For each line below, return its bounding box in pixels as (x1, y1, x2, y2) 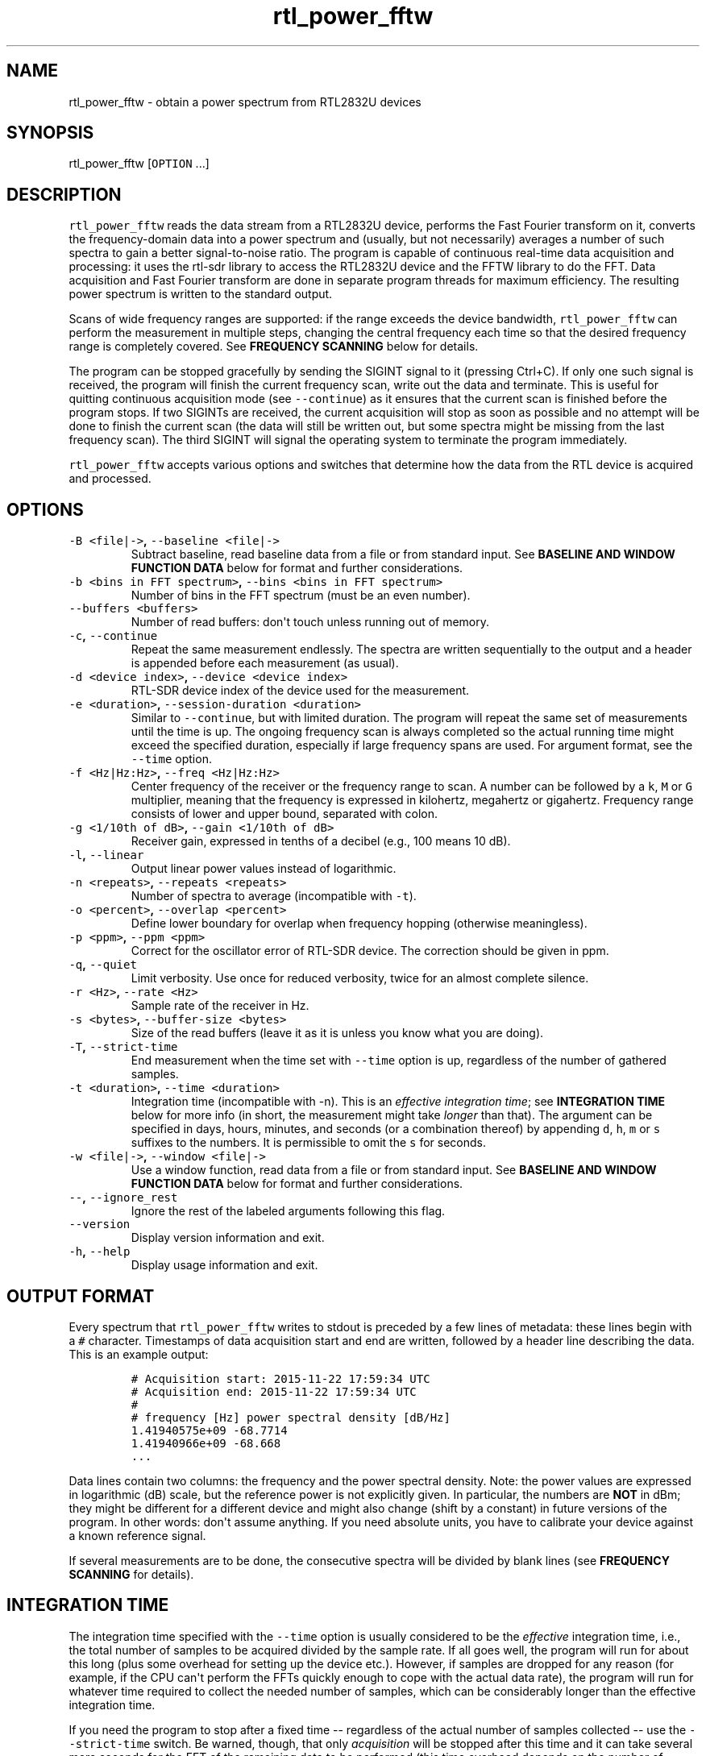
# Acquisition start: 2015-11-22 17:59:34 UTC (131, 1372, 430, 1385)
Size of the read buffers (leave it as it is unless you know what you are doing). (131, 1026, 544, 1040)
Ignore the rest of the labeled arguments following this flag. (131, 1204, 446, 1218)
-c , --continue (69, 629, 158, 643)
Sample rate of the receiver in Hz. (131, 998, 309, 1013)
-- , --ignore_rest (69, 1190, 178, 1205)
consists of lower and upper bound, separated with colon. (131, 807, 438, 821)
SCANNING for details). (69, 1567, 194, 1581)
